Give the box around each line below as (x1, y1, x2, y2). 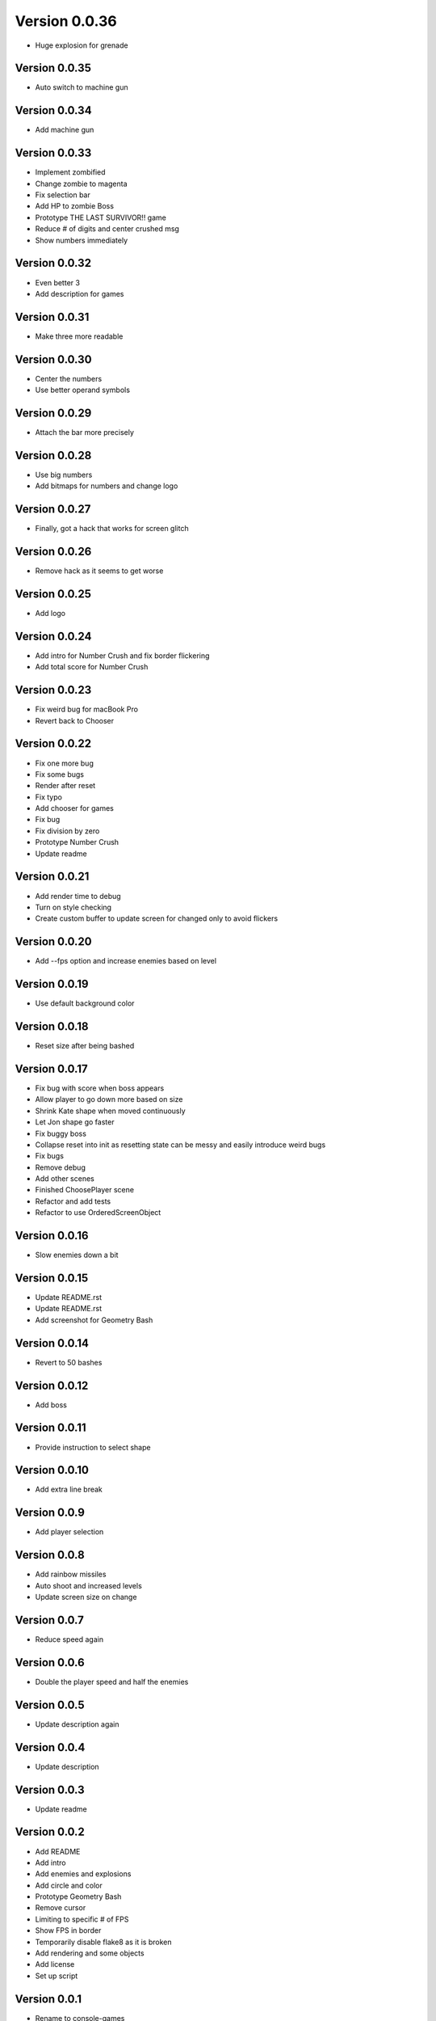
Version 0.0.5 (15, 1698, 85, 1711)
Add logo (35, 609, 66, 618)
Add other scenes (35, 1174, 94, 1183)
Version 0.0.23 (15, 683, 92, 697)
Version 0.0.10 (15, 1463, 89, 1477)
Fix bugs (35, 1151, 65, 1161)
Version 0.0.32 (15, 256, 92, 270)
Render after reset (35, 781, 96, 791)
